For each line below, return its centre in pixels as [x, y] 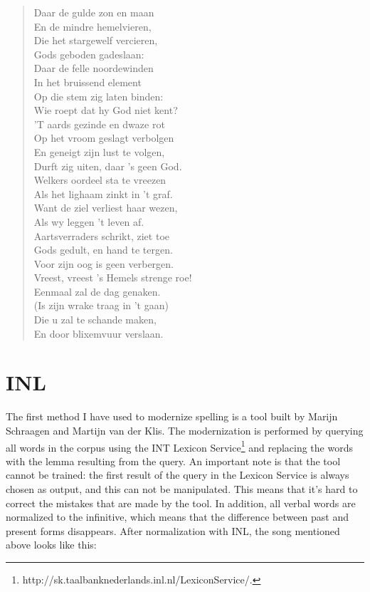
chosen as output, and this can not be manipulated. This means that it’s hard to [182, 489]
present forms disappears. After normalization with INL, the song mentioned [173, 530]
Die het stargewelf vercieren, [96, 40]
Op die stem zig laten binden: [99, 96]
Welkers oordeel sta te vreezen [100, 180]
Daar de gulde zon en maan [94, 12]
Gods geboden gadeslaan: [89, 54]
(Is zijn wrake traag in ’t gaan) [101, 305]
